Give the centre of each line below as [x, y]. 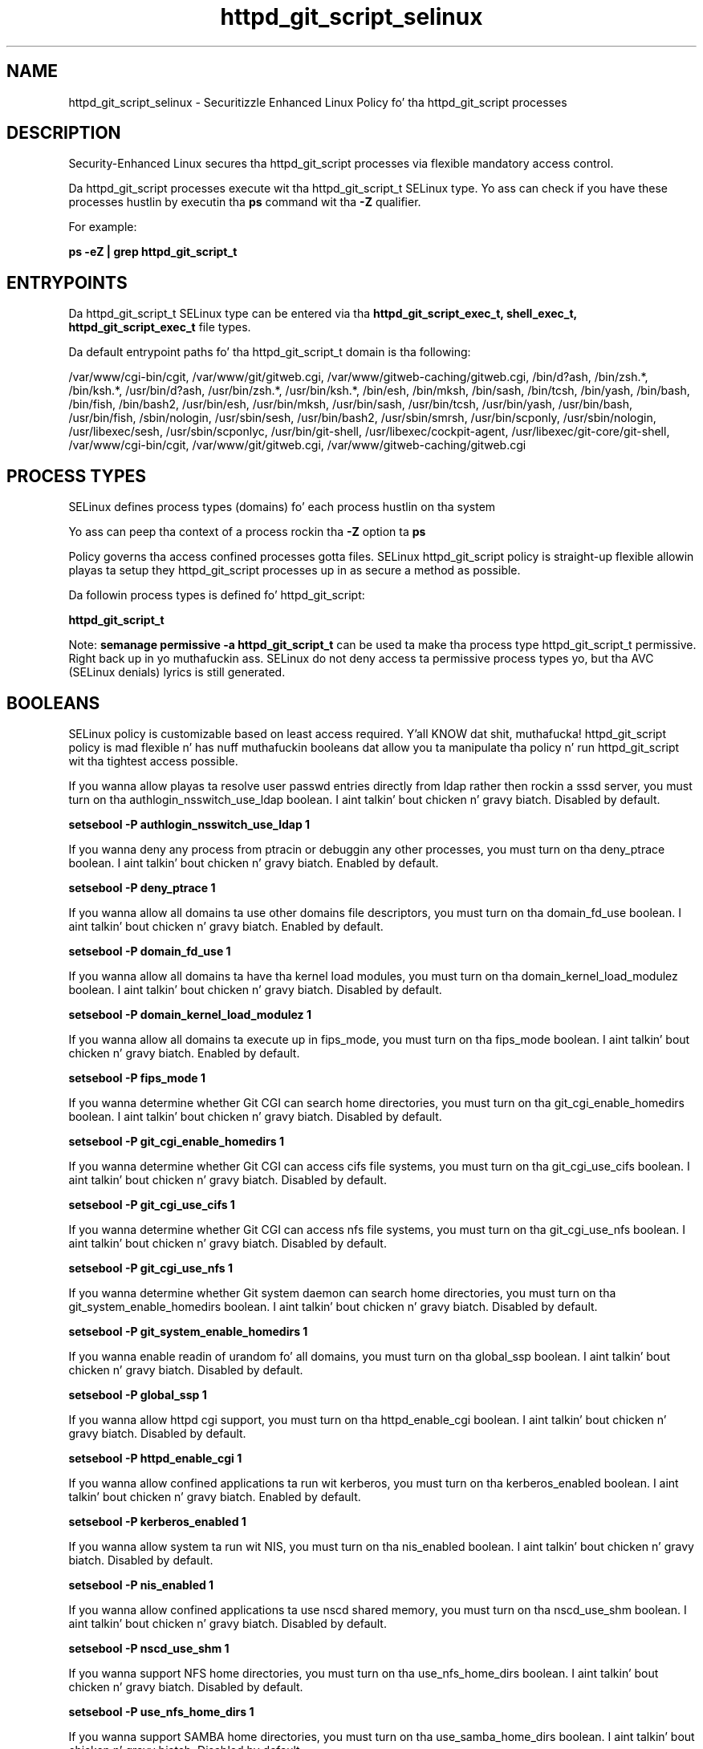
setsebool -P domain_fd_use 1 [150, 951]
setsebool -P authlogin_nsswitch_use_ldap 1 [189, 824]
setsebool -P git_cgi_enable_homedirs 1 [177, 1141]
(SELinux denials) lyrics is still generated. [177, 672]
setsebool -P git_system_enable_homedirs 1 [188, 1331]
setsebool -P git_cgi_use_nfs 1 [151, 1268]
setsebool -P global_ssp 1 [138, 1394]
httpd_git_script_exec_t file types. [160, 327]
